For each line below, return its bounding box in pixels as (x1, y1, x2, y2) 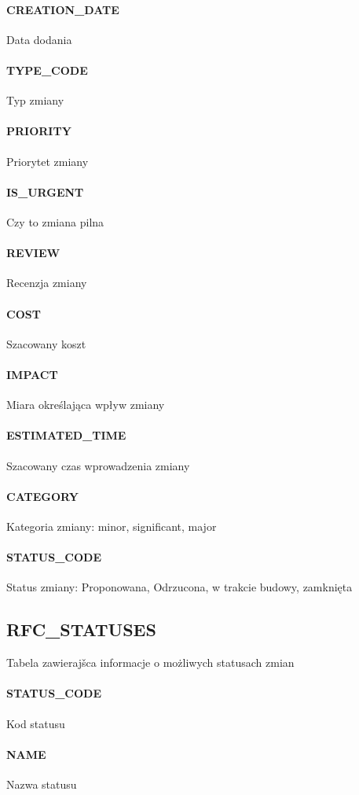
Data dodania (6, 31, 72, 47)
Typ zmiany (6, 92, 64, 109)
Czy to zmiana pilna (6, 213, 104, 230)
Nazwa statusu (6, 775, 77, 792)
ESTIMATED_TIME (6, 427, 126, 444)
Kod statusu (6, 715, 65, 731)
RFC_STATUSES (6, 617, 156, 642)
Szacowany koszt (6, 335, 86, 351)
